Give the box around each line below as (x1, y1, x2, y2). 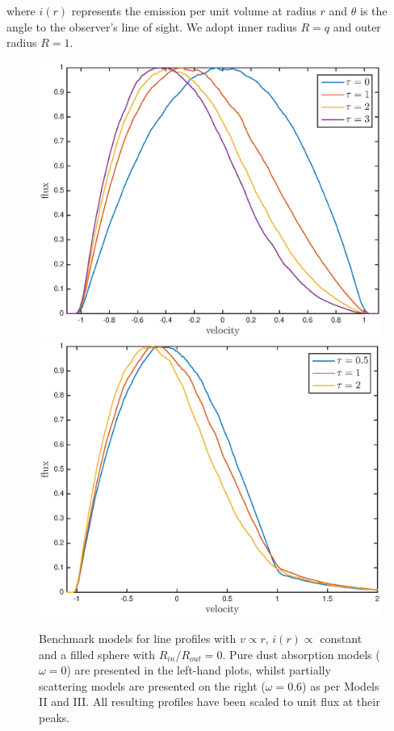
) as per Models (302, 677, 379, 694)
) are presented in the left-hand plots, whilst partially (66, 662, 331, 678)
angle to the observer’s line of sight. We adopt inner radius (6, 18, 297, 35)
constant (320, 630, 363, 647)
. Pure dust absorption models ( (222, 645, 380, 662)
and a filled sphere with (39, 645, 156, 662)
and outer (333, 18, 381, 35)
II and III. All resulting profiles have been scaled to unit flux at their (39, 693, 380, 710)
